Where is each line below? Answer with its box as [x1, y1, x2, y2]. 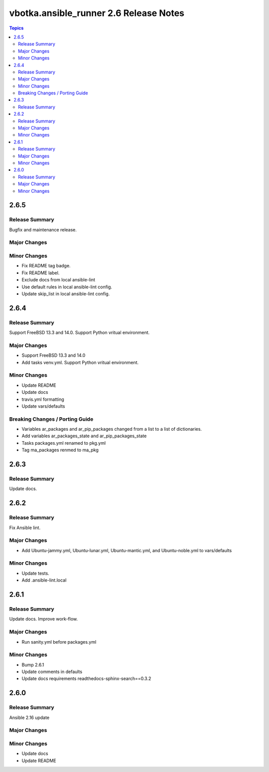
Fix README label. [21, 270, 60, 276]
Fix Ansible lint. [9, 525, 41, 531]
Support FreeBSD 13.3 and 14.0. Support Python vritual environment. [9, 330, 150, 336]
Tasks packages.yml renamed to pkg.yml [21, 440, 106, 446]
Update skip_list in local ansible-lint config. [21, 290, 110, 297]
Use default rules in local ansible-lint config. [21, 284, 112, 290]
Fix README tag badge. [21, 263, 71, 269]
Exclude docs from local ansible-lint [21, 277, 96, 283]
